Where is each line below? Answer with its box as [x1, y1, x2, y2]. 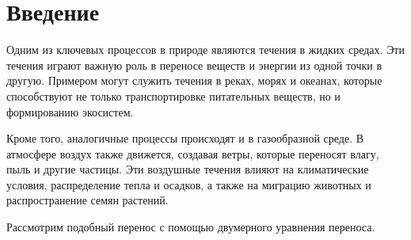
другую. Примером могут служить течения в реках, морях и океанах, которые [6, 72, 382, 89]
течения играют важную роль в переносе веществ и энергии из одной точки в [6, 56, 382, 73]
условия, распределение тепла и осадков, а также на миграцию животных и [6, 176, 371, 192]
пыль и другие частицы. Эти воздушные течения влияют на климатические [6, 161, 369, 177]
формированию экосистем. [6, 103, 134, 120]
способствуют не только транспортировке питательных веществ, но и [6, 87, 341, 104]
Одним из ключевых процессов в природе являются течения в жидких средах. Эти [6, 41, 405, 58]
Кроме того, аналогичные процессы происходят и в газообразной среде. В [6, 130, 364, 147]
